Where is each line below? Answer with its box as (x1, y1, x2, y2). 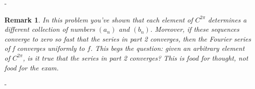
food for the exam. (4, 62, 59, 72)
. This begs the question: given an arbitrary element (90, 43, 245, 53)
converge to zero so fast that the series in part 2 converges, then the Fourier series (4, 33, 251, 44)
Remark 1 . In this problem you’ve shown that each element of (4, 14, 193, 24)
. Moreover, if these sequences (150, 24, 239, 34)
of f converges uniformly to (4, 43, 85, 53)
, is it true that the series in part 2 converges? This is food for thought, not (23, 52, 248, 63)
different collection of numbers (4, 24, 95, 34)
